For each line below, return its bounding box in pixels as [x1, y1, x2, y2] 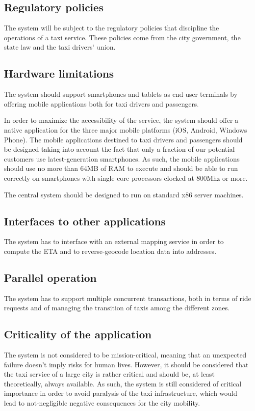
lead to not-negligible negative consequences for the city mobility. [4, 398, 200, 408]
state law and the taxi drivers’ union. [4, 42, 116, 52]
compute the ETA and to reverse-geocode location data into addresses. [4, 246, 217, 256]
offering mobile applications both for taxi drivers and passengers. [4, 98, 199, 109]
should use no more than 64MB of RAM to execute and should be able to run [4, 163, 238, 173]
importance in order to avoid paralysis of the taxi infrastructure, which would [4, 388, 237, 398]
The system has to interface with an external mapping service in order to [4, 236, 224, 247]
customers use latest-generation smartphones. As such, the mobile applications [4, 153, 240, 164]
